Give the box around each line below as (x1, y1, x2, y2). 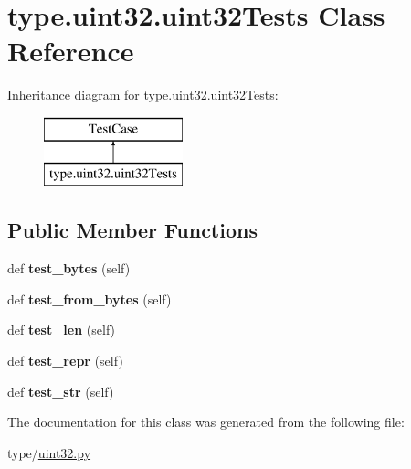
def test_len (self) (7, 320, 116, 339)
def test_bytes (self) (7, 259, 131, 278)
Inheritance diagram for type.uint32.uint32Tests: (7, 85, 279, 104)
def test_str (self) (7, 381, 114, 400)
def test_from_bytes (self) (7, 289, 172, 308)
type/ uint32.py (7, 442, 91, 462)
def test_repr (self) (7, 351, 123, 370)
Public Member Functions (7, 216, 258, 244)
